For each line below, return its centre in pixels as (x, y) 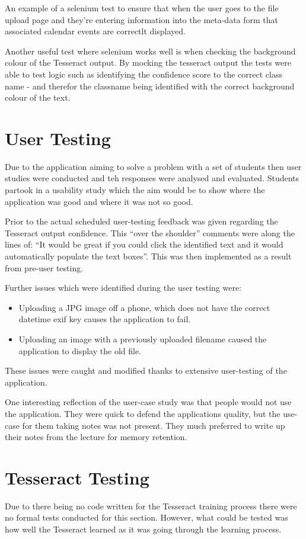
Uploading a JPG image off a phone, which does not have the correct (144, 307)
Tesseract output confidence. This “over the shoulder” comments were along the (150, 232)
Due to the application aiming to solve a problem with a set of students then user (153, 166)
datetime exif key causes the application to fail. (105, 319)
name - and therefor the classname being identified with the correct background (150, 86)
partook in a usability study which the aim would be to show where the (135, 190)
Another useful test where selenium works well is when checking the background (150, 51)
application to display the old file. (80, 350)
